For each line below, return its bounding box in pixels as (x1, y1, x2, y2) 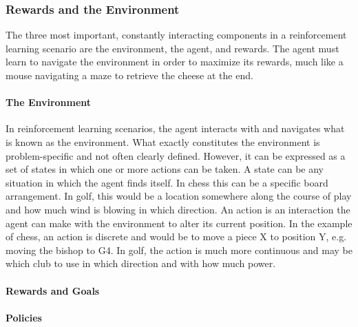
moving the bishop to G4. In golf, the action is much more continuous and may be (6, 242, 352, 257)
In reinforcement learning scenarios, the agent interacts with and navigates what (6, 121, 345, 136)
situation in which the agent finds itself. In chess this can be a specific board (6, 175, 328, 189)
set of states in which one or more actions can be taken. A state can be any (6, 162, 324, 176)
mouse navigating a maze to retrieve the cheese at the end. (6, 68, 253, 82)
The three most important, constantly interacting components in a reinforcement (6, 28, 347, 42)
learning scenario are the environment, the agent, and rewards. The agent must (6, 41, 339, 55)
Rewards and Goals (6, 283, 100, 297)
